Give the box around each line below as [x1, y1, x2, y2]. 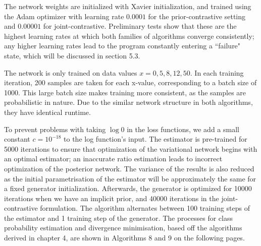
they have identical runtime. [4, 106, 91, 117]
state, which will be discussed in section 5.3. [4, 50, 140, 60]
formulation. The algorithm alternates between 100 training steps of [40, 203, 250, 213]
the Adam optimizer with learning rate [4, 11, 124, 21]
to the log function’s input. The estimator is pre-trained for [64, 134, 247, 144]
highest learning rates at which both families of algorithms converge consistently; [4, 30, 254, 41]
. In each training [190, 67, 244, 78]
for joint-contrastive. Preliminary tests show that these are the [43, 21, 237, 31]
